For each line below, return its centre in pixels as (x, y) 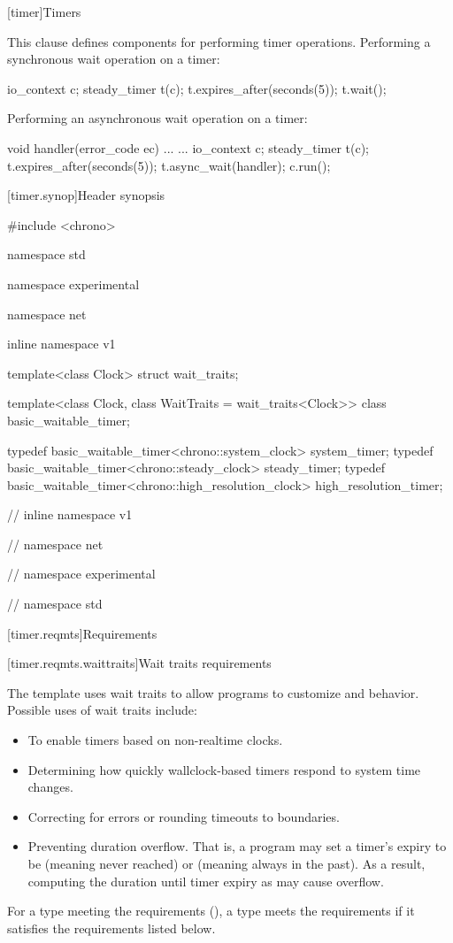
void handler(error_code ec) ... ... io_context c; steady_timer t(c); (188, 147)
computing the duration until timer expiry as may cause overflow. (206, 881)
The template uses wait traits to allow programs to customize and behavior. (213, 692)
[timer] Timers (44, 11)
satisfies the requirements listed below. (111, 928)
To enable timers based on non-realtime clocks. (155, 740)
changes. (50, 787)
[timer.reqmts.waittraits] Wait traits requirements (139, 663)
